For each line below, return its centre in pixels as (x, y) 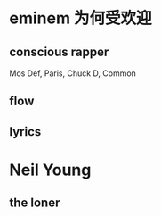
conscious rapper (59, 51)
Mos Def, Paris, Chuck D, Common (72, 73)
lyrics (25, 132)
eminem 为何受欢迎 (81, 18)
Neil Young (50, 170)
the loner (35, 203)
